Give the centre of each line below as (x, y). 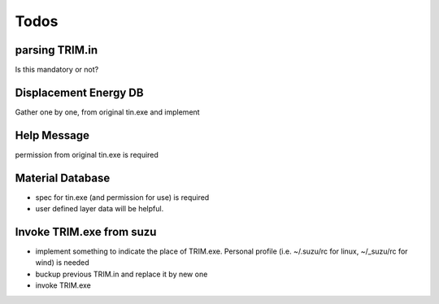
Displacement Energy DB (79, 92)
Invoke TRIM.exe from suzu (86, 232)
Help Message (52, 135)
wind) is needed (62, 263)
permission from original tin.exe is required (87, 154)
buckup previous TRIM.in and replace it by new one (122, 274)
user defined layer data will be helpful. (100, 209)
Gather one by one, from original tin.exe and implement (107, 112)
